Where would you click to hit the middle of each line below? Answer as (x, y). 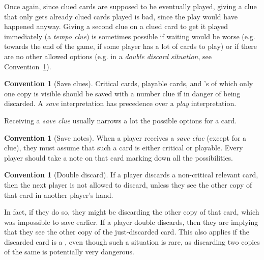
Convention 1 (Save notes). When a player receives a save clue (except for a (125, 137)
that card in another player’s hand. (59, 194)
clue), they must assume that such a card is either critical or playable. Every (124, 148)
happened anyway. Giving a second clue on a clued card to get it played (116, 26)
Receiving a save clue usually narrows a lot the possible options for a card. (121, 120)
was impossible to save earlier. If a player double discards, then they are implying (131, 222)
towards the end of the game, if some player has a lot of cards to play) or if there (131, 46)
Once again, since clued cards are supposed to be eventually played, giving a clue (130, 6)
